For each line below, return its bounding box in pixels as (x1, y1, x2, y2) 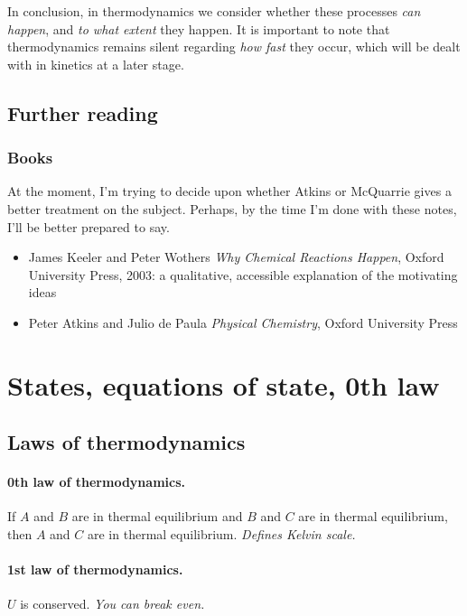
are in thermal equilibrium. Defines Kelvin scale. (87, 525, 356, 544)
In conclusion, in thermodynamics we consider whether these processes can (7, 2, 421, 20)
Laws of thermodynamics (7, 428, 246, 456)
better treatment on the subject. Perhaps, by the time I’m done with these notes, (7, 199, 457, 218)
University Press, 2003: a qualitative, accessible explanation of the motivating (28, 265, 458, 284)
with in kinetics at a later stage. (7, 54, 184, 73)
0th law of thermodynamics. (7, 472, 185, 491)
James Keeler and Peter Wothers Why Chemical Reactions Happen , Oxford (28, 247, 444, 266)
